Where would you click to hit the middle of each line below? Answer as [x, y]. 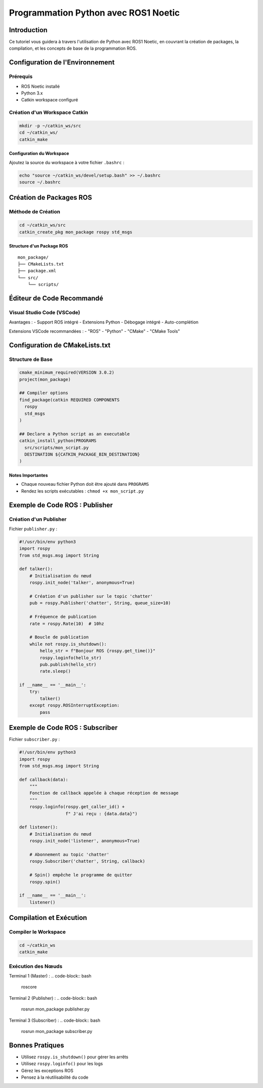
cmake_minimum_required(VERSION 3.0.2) [67, 372]
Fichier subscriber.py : [35, 739]
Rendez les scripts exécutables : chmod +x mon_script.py [82, 491]
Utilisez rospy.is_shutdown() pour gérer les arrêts [75, 1057]
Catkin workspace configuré [50, 100]
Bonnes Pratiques [37, 1045]
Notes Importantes [28, 475]
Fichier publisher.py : [33, 529]
